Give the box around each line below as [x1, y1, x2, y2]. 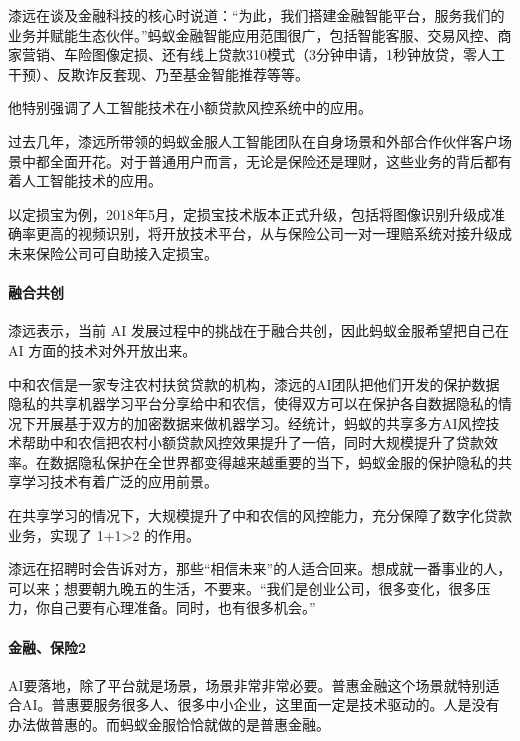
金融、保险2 [8, 636, 87, 657]
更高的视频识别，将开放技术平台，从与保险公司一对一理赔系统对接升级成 [35, 223, 512, 244]
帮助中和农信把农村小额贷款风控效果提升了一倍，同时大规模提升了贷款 [21, 432, 484, 453]
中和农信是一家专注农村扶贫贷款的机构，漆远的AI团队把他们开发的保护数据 [8, 373, 500, 394]
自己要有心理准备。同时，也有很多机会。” [49, 597, 316, 618]
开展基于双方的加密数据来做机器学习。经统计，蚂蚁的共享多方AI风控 [35, 412, 486, 433]
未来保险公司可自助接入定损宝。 [8, 242, 218, 263]
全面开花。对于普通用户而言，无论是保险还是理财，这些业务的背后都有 [49, 150, 512, 171]
